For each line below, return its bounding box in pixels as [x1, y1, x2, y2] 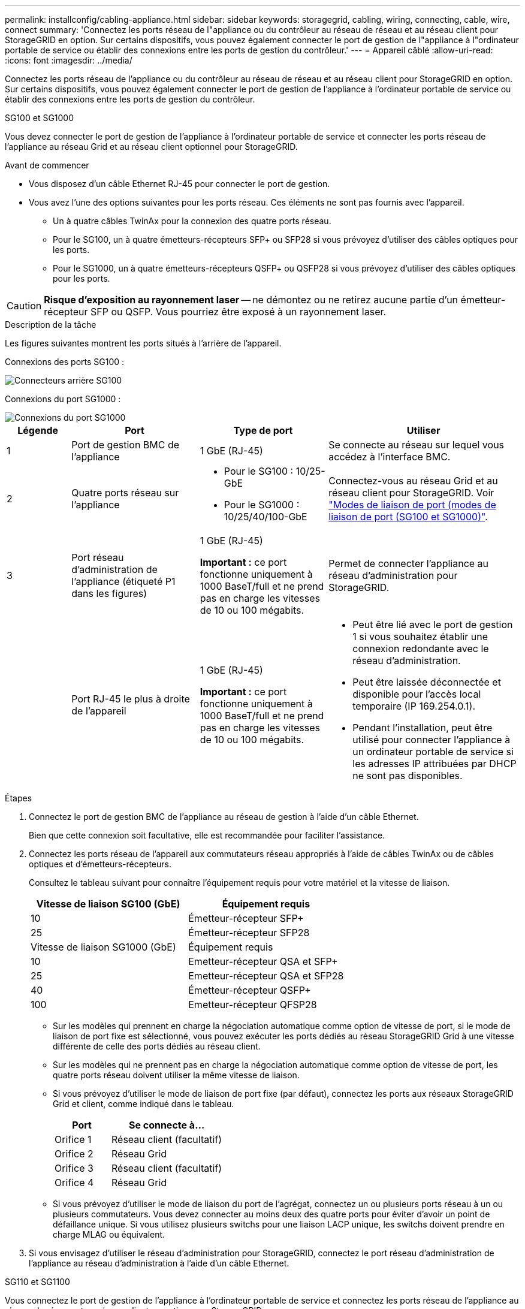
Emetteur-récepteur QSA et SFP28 [188, 970, 344, 982]
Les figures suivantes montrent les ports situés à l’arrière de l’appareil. [5, 338, 282, 348]
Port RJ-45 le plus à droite [71, 693, 190, 705]
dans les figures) [71, 587, 147, 599]
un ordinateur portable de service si [352, 746, 514, 758]
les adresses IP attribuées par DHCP [352, 758, 517, 770]
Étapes [5, 793, 32, 803]
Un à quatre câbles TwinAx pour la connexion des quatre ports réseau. [53, 216, 331, 226]
